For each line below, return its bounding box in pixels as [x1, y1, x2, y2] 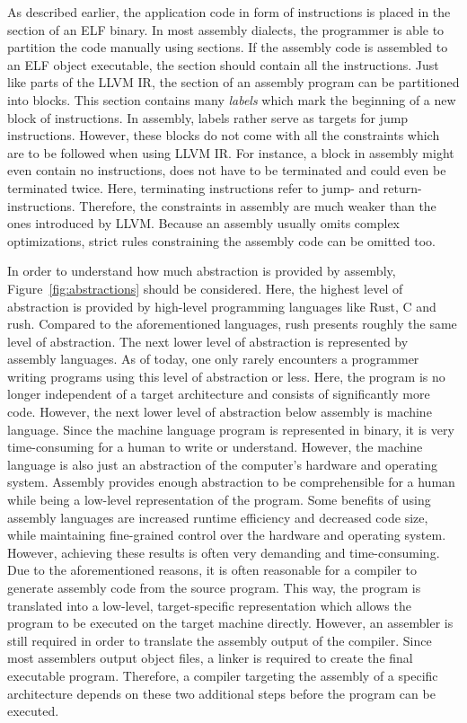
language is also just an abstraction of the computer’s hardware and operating [7, 454, 437, 473]
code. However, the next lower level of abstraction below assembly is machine [7, 402, 432, 421]
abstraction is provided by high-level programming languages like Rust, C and [7, 296, 436, 315]
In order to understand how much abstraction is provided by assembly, [7, 261, 396, 280]
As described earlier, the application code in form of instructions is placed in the [7, 3, 451, 21]
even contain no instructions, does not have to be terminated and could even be [7, 161, 446, 180]
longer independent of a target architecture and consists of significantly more [7, 384, 430, 403]
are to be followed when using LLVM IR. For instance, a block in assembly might [7, 143, 454, 162]
